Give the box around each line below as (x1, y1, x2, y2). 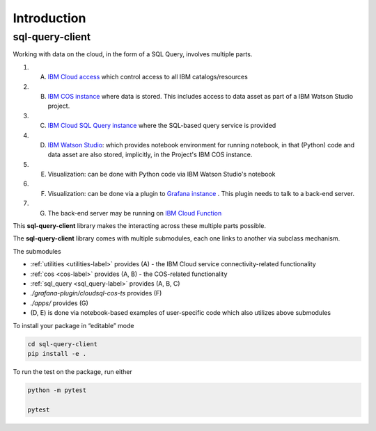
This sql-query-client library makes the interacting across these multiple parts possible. (13, 222, 266, 230)
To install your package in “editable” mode (13, 321, 134, 330)
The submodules (13, 247, 62, 255)
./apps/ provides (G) (30, 299, 88, 307)
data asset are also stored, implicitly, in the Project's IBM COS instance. (47, 150, 253, 159)
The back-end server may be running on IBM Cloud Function (47, 209, 222, 217)
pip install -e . (27, 350, 87, 357)
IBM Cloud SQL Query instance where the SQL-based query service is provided (47, 122, 276, 130)
